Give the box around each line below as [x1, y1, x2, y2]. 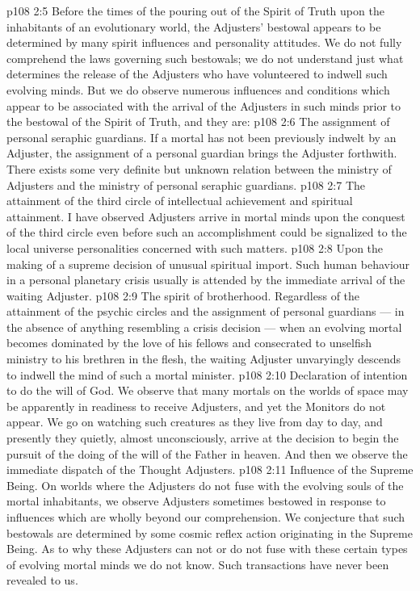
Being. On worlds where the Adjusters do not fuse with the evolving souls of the [6, 476, 404, 493]
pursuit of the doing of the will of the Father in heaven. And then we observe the [6, 445, 408, 462]
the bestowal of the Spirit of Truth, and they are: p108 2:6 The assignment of [6, 113, 390, 130]
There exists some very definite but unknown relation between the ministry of [6, 160, 392, 177]
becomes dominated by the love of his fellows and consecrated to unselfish [6, 334, 372, 351]
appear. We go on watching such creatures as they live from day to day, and [6, 413, 383, 430]
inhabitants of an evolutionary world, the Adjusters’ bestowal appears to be [6, 18, 381, 35]
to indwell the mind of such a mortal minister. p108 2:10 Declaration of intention [6, 366, 408, 383]
